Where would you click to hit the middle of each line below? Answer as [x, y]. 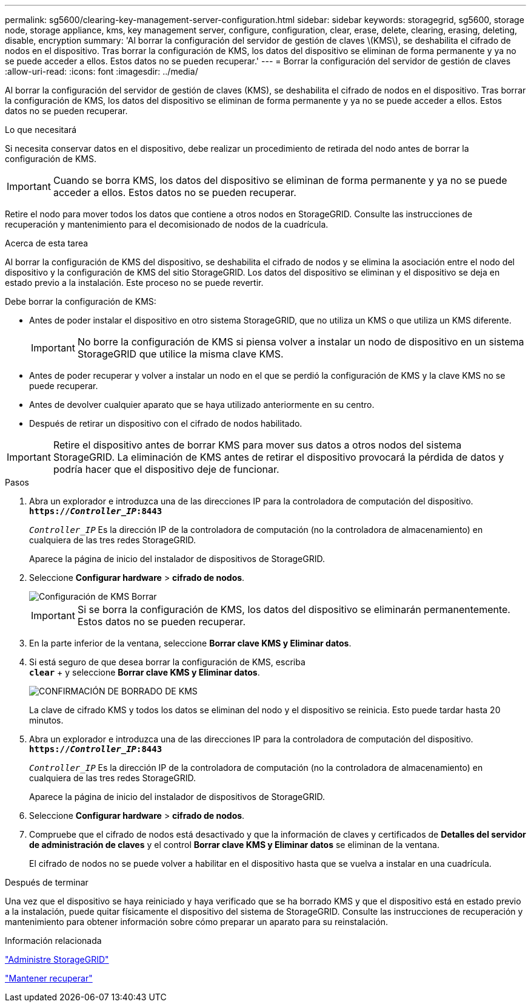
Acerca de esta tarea [47, 243]
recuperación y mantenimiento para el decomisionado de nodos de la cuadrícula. [167, 224]
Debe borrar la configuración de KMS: [81, 301]
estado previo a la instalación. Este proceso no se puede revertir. [134, 283]
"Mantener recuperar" [49, 978]
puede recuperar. [64, 386]
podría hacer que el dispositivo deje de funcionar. [166, 469]
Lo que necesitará [41, 130]
